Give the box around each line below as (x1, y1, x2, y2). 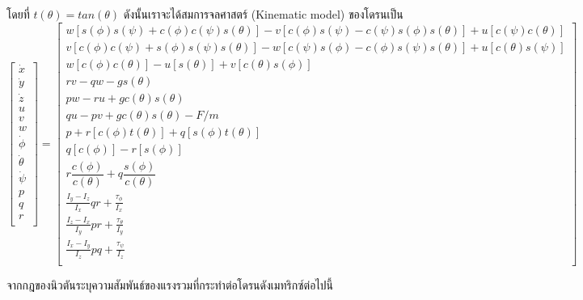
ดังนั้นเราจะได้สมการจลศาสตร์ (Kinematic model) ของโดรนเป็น (123, 6, 403, 22)
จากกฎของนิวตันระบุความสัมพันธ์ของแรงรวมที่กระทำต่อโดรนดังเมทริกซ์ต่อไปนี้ (6, 276, 334, 293)
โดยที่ (6, 6, 30, 22)
